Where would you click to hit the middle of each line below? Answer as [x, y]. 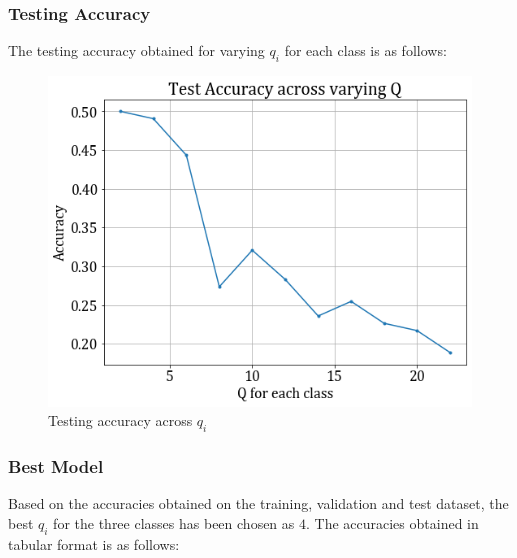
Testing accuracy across [120, 420]
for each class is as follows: [365, 50]
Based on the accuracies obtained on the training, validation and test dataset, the [258, 503]
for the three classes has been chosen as [174, 522]
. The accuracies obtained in [392, 522]
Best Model [56, 465]
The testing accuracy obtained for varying [136, 50]
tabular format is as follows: [94, 543]
